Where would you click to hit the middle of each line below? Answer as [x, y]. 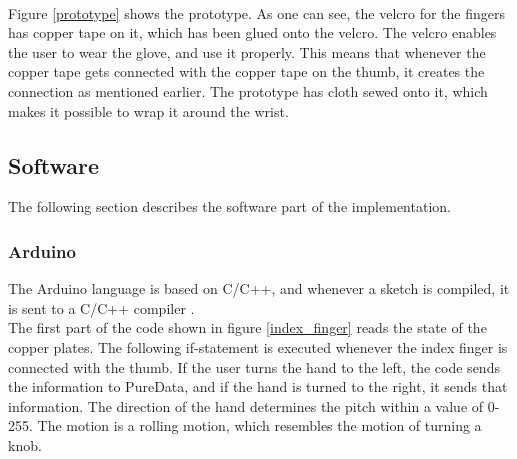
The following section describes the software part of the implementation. [229, 206]
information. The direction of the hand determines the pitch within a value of [246, 405]
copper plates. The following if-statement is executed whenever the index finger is [258, 346]
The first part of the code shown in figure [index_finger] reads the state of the [247, 327]
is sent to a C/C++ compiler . [101, 307]
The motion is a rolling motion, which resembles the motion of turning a [259, 425]
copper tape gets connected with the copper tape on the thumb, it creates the [246, 71]
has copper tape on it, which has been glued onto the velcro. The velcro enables [252, 32]
